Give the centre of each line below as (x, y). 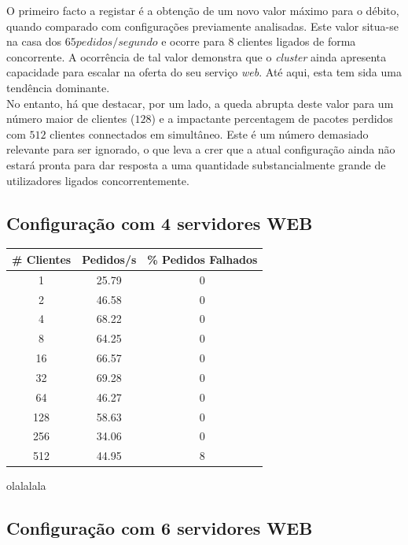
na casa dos (34, 41)
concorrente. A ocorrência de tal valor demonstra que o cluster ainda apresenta (197, 56)
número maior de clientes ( (71, 119)
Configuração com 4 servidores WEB (160, 222)
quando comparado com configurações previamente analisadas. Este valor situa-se (202, 26)
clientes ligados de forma (297, 41)
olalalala (26, 486)
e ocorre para (193, 41)
